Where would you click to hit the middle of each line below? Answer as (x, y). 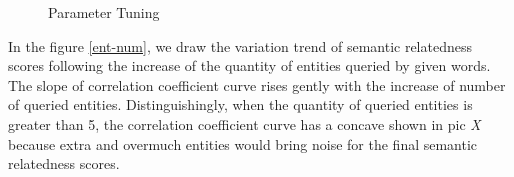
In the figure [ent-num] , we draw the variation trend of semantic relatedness (240, 45)
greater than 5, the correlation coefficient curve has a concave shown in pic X (244, 123)
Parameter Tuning (104, 12)
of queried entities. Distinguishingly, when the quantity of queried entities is (240, 104)
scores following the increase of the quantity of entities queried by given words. (249, 65)
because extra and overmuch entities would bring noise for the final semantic (243, 143)
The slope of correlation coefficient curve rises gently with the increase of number (257, 84)
